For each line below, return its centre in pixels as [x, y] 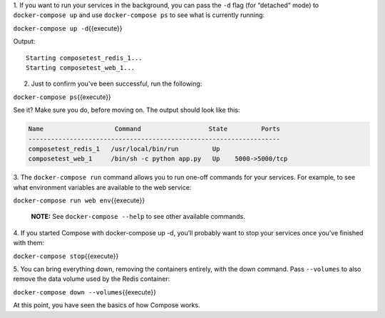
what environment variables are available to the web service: [102, 187]
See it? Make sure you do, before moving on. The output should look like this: [127, 110]
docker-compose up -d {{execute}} [68, 28]
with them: [29, 243]
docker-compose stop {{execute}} [66, 256]
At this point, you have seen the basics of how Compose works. [107, 305]
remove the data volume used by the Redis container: [92, 279]
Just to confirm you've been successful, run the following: [117, 84]
